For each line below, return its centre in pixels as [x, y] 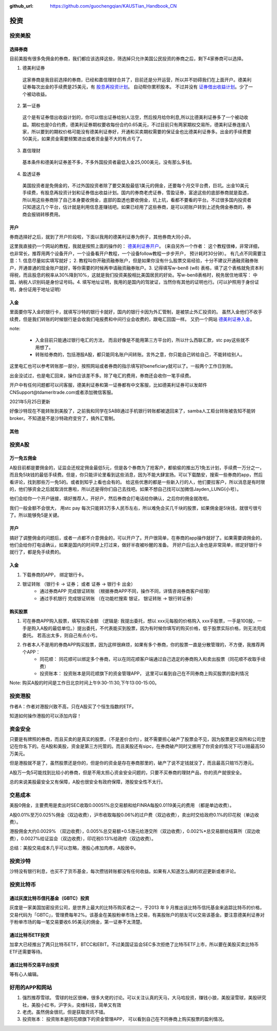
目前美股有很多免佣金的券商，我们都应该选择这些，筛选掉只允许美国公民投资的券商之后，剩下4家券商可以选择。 [128, 58]
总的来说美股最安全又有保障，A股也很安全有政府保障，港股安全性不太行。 [87, 782]
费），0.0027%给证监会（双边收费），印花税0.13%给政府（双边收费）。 [83, 838]
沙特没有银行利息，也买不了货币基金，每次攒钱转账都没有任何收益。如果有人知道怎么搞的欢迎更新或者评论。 [124, 871]
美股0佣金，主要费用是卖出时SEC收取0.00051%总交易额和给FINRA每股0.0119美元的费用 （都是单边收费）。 [122, 805]
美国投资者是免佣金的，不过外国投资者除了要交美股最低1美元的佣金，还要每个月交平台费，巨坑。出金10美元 [136, 186]
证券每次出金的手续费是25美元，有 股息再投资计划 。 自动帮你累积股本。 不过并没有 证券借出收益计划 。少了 [135, 87]
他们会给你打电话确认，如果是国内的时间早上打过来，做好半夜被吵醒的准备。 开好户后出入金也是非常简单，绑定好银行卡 [136, 545]
